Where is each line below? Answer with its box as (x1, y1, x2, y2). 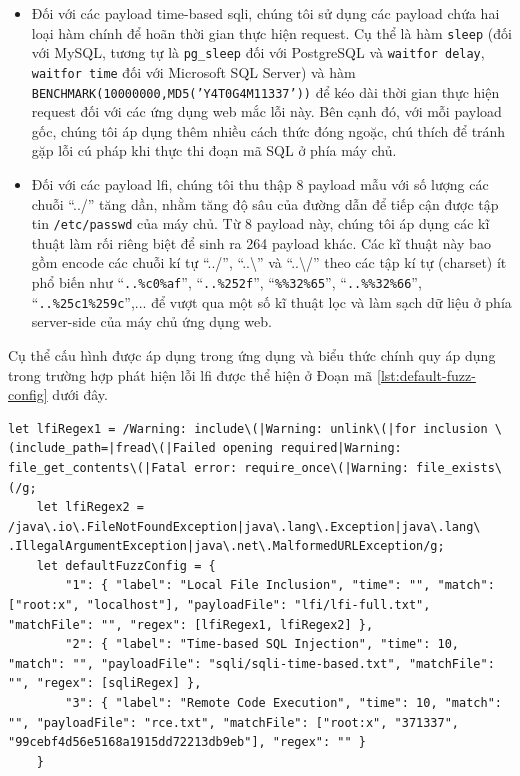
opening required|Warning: (222, 441, 402, 456)
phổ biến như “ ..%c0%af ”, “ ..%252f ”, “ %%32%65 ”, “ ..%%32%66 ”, (31, 272, 422, 293)
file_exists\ (416, 460, 502, 475)
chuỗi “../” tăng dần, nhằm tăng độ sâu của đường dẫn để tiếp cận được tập (31, 193, 499, 214)
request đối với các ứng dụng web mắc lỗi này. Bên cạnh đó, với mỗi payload (31, 101, 502, 122)
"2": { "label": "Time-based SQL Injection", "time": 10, (65, 637, 460, 652)
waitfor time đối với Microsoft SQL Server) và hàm (31, 61, 356, 82)
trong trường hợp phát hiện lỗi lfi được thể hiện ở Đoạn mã (8, 364, 373, 385)
